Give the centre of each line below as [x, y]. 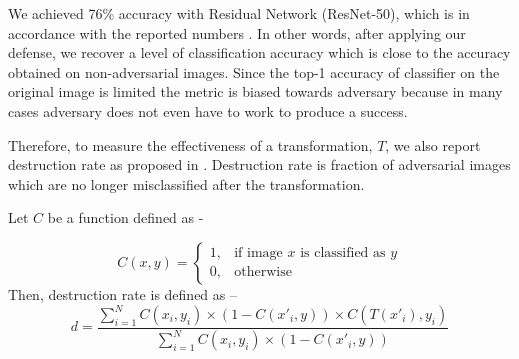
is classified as [343, 253]
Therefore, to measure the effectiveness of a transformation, [190, 144]
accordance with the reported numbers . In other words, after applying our [237, 32]
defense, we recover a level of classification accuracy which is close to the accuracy [259, 52]
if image [258, 253]
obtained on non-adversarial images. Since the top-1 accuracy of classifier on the [254, 71]
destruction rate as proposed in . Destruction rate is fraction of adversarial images [259, 164]
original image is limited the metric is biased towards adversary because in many [255, 91]
